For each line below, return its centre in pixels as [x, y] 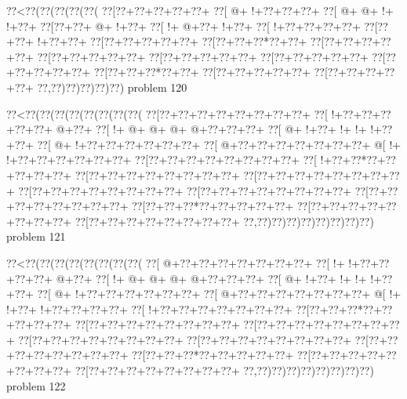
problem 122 [36, 385]
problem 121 [36, 236]
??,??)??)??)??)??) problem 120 [112, 87]
